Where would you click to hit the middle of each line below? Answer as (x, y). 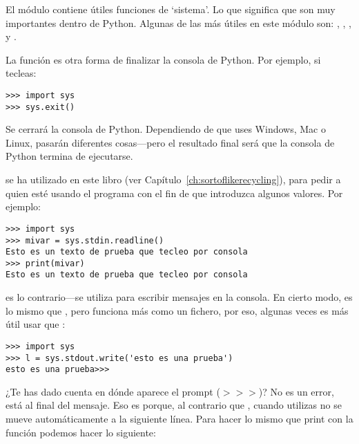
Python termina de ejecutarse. (69, 156)
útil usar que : (36, 324)
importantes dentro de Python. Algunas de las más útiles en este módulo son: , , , (178, 22)
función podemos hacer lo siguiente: (81, 432)
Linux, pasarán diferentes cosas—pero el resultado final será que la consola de (170, 142)
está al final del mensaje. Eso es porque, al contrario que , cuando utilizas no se (174, 405)
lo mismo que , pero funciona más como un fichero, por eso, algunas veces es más (177, 310)
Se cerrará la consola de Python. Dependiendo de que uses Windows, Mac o (166, 129)
